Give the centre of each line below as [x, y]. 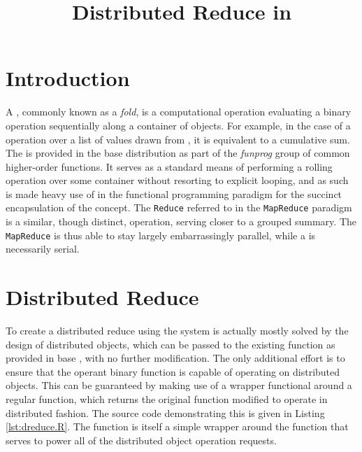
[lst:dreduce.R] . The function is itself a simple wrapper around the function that [177, 426]
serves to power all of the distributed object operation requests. [141, 440]
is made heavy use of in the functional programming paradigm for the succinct [174, 193]
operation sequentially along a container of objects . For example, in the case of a [178, 125]
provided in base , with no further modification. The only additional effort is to [175, 358]
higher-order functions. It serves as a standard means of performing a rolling [169, 166]
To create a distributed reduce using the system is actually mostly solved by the [177, 331]
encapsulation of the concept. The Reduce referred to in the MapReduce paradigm [179, 207]
